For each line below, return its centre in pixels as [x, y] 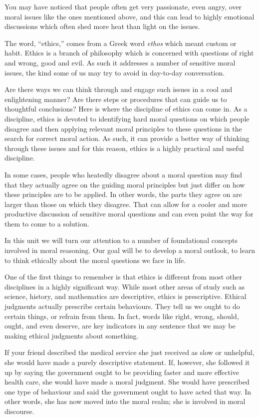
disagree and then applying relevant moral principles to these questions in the [123, 128]
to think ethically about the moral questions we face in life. [95, 260]
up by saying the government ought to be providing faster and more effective [122, 372]
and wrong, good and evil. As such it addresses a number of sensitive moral [120, 62]
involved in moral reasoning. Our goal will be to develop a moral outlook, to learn [130, 250]
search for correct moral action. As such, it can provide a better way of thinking [127, 138]
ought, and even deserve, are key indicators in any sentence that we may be [120, 326]
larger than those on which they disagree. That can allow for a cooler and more [126, 204]
